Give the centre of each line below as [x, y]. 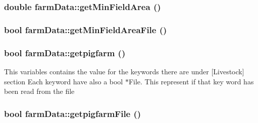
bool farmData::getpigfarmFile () [73, 113]
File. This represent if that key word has [191, 81]
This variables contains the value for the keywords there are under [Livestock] [124, 71]
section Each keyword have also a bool [64, 81]
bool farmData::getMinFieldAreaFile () [86, 29]
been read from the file [39, 91]
